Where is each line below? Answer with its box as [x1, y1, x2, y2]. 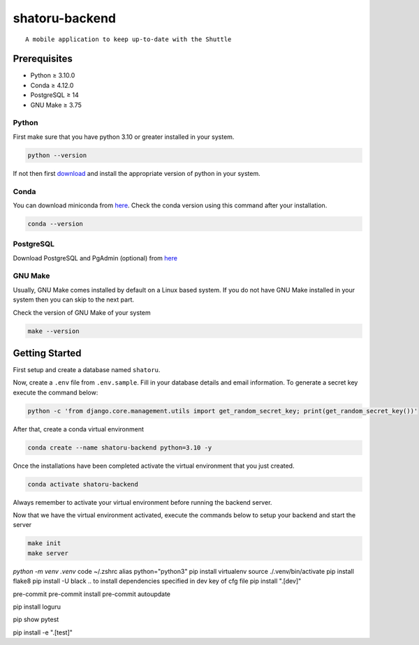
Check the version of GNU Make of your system [13, 308, 151, 317]
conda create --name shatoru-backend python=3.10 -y [27, 443, 212, 452]
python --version [27, 151, 87, 159]
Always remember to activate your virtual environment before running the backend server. [13, 498, 272, 506]
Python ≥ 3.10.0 [30, 71, 75, 80]
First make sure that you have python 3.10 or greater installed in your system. [13, 133, 235, 141]
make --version [27, 327, 80, 335]
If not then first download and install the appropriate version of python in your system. [13, 169, 261, 177]
